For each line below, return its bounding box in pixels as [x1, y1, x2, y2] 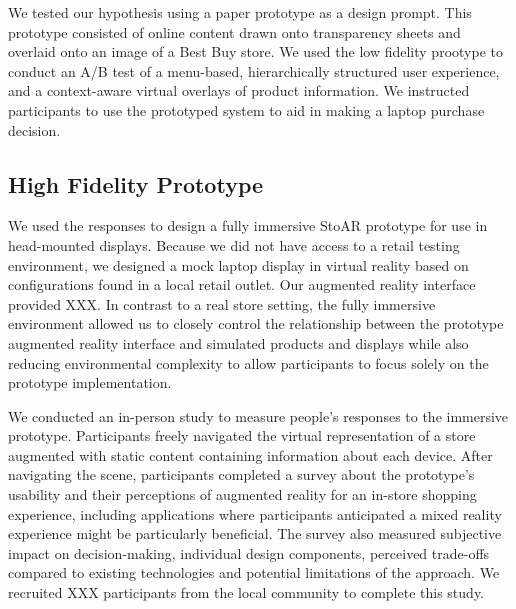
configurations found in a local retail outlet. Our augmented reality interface [8, 274, 476, 295]
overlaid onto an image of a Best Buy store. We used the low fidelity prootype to [8, 41, 503, 62]
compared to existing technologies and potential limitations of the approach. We [8, 562, 500, 583]
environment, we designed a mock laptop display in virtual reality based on [8, 254, 469, 275]
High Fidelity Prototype [8, 168, 264, 199]
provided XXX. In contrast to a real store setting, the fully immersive [8, 293, 436, 314]
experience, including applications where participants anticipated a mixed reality [8, 503, 502, 524]
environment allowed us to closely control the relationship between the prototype [8, 313, 504, 334]
